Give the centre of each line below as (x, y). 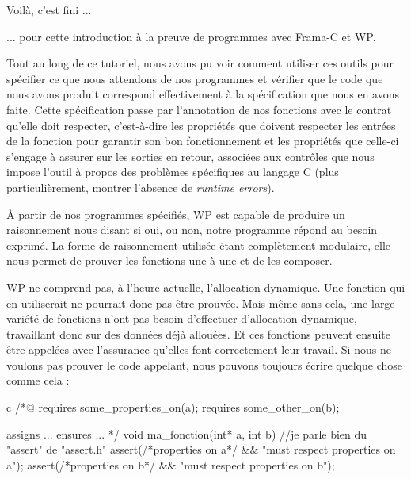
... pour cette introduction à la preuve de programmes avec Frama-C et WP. (191, 36)
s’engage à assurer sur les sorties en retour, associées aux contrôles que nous (190, 156)
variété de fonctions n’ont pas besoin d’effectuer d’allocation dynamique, (182, 318)
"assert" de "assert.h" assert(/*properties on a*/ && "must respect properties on (201, 449)
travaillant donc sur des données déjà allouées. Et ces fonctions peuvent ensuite (198, 333)
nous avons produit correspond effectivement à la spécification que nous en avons (203, 94)
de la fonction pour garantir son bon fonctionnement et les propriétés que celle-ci (203, 141)
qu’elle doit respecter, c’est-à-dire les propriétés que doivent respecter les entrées (201, 125)
